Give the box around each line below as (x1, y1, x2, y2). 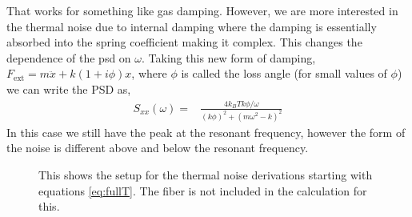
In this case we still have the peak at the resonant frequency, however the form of (6, 123, 406, 140)
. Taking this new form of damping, (142, 49, 316, 66)
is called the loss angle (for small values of (181, 65, 387, 82)
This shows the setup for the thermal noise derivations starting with (38, 166, 373, 183)
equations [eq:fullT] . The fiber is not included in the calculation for (38, 182, 367, 199)
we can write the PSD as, (6, 80, 131, 97)
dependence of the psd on (6, 49, 131, 66)
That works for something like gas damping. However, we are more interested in (6, 2, 398, 18)
